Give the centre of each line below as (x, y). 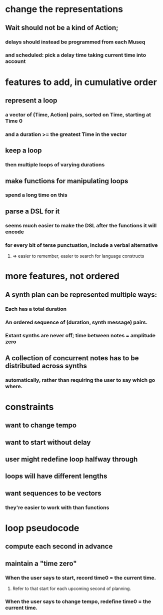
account (15, 61)
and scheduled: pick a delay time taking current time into (76, 55)
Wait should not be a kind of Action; (62, 28)
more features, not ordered (62, 276)
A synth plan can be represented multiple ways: (81, 295)
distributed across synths (46, 366)
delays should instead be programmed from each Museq (75, 42)
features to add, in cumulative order (81, 82)
